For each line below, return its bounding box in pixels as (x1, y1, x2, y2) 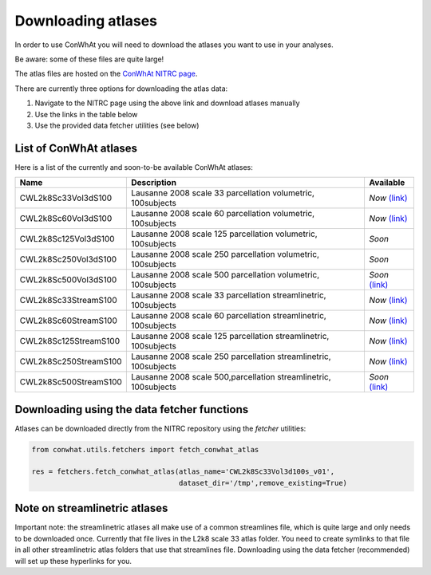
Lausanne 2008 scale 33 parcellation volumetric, (130, 187, 315, 199)
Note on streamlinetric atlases (14, 502, 168, 515)
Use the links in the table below (34, 109, 138, 119)
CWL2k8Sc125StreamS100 (19, 336, 120, 347)
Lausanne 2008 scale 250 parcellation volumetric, (130, 249, 319, 260)
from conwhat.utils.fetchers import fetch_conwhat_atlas (31, 445, 259, 454)
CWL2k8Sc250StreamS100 (19, 356, 123, 367)
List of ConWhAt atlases (14, 141, 138, 155)
